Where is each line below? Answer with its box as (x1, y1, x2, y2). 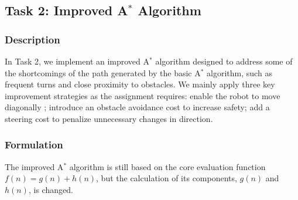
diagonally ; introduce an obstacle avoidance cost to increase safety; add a (5, 101, 270, 113)
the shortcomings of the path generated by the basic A (5, 66, 201, 79)
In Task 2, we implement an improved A (5, 55, 150, 67)
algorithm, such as (207, 66, 272, 79)
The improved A (5, 160, 64, 172)
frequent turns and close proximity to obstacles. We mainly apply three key (5, 78, 275, 90)
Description (5, 32, 60, 46)
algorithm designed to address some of (155, 55, 293, 67)
